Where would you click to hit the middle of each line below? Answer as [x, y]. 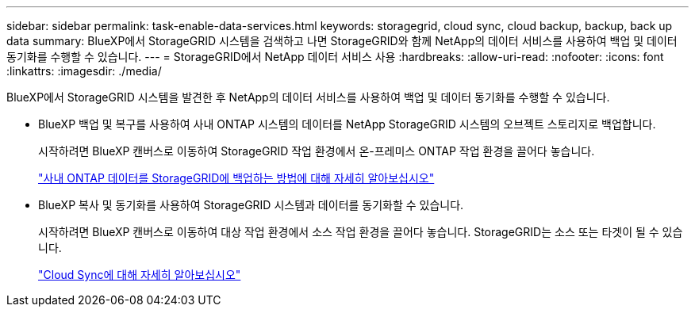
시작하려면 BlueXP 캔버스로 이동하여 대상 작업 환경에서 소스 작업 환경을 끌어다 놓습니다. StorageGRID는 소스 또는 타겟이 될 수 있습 [361, 232]
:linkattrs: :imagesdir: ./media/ [84, 71]
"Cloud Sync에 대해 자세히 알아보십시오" [140, 275]
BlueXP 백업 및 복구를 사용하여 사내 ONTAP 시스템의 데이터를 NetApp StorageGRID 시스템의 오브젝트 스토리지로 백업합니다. [347, 124]
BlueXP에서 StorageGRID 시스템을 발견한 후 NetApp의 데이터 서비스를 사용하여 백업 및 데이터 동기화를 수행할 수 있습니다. [308, 97]
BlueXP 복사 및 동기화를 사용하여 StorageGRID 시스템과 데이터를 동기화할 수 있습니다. [251, 205]
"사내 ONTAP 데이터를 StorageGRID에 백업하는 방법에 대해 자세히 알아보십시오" [236, 178]
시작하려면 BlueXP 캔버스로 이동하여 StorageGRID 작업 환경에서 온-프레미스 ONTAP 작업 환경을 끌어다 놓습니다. [317, 151]
